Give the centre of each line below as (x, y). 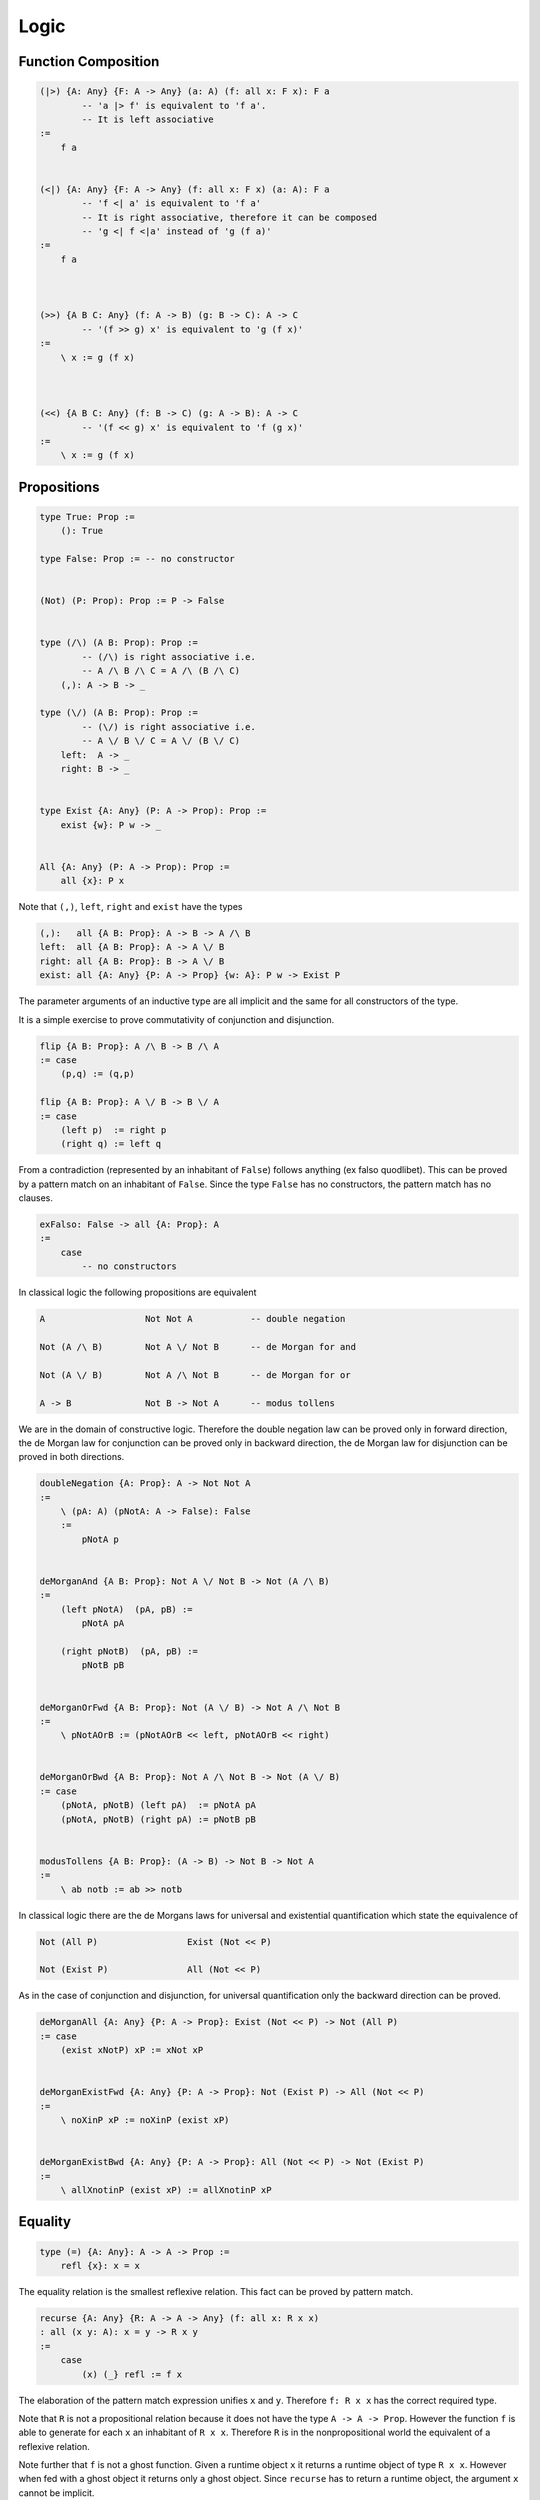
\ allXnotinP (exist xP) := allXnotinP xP (166, 2190)
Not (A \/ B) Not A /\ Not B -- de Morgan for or (195, 1374)
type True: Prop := (87, 516)
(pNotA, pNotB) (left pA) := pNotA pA (158, 1805)
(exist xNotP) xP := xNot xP (132, 2050)
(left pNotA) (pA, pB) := (127, 1609)
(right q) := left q (111, 1144)
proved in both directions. (71, 1457)
